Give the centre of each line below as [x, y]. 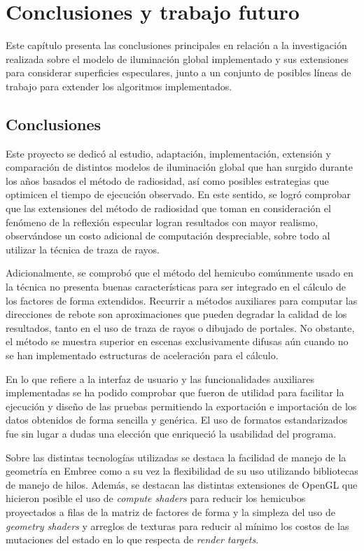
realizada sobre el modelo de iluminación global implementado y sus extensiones [177, 58]
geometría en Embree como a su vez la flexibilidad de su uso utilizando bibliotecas [182, 471]
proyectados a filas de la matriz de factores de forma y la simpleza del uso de [171, 511]
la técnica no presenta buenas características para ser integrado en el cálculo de [176, 287]
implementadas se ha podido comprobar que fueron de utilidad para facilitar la [175, 392]
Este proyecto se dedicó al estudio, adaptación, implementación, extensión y [168, 153]
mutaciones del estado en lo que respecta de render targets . [132, 539]
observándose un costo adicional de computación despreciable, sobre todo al [168, 236]
